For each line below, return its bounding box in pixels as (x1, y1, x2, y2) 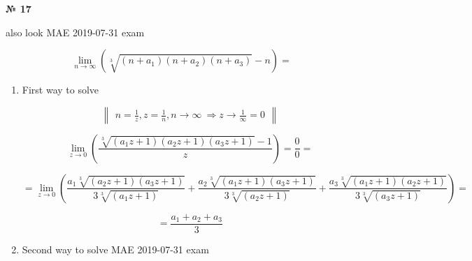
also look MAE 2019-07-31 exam (6, 24, 145, 39)
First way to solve (22, 82, 99, 97)
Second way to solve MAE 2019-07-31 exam (22, 241, 209, 256)
